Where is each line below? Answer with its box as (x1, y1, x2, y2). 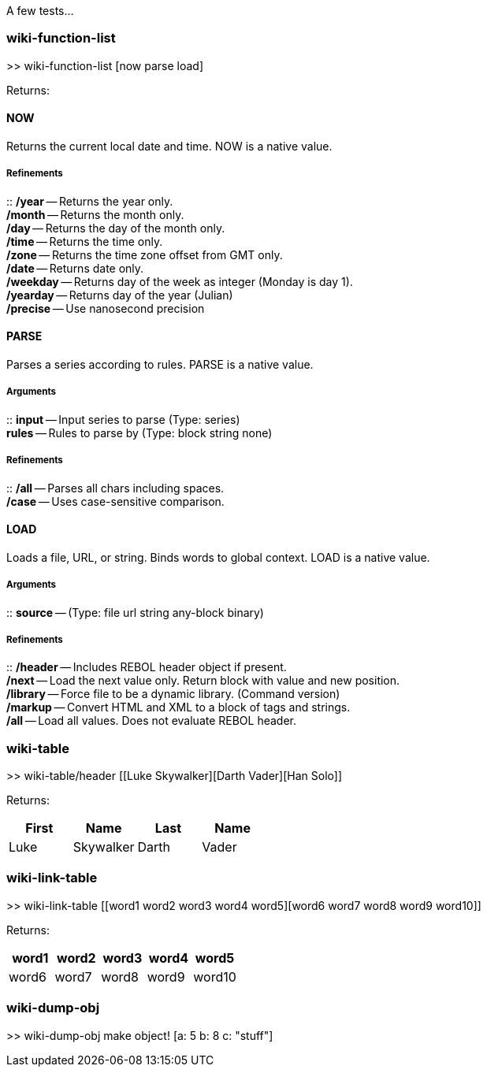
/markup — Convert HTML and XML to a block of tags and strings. (6, 700, 351, 715)
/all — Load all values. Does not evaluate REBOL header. (6, 714, 297, 728)
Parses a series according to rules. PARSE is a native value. (6, 357, 314, 371)
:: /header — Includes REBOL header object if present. (6, 660, 287, 674)
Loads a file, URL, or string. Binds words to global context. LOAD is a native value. (6, 550, 430, 564)
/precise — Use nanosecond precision (6, 301, 205, 315)
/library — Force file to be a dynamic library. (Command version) (6, 687, 340, 701)
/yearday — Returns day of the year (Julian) (6, 288, 233, 302)
